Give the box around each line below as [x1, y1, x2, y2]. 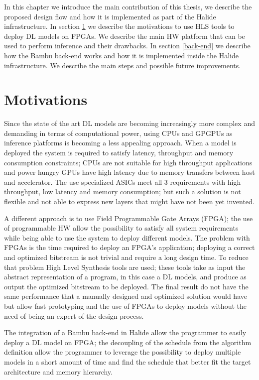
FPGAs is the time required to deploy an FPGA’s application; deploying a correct [4, 242, 255, 253]
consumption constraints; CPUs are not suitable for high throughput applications [4, 157, 253, 167]
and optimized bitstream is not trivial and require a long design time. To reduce [4, 252, 249, 262]
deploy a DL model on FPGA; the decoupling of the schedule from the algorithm [4, 337, 252, 347]
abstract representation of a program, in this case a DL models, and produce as [4, 271, 247, 282]
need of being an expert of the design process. [4, 310, 144, 321]
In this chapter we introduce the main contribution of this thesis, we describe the [4, 1, 252, 11]
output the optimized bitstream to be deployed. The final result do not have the [4, 281, 249, 291]
